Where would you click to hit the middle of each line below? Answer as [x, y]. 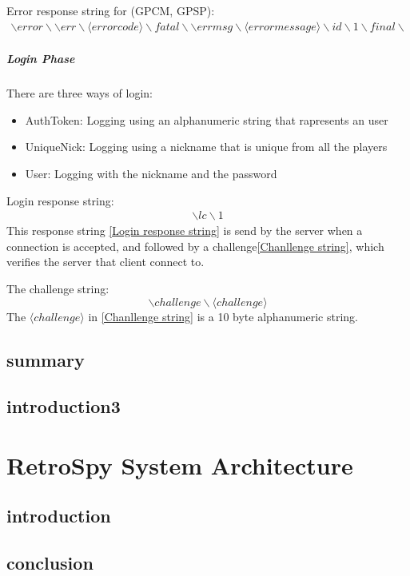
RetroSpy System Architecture [180, 465]
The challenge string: [58, 288]
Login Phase [41, 59]
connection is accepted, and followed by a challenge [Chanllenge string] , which [195, 246]
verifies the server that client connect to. [105, 262]
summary [46, 359]
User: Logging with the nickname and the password [151, 173]
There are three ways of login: [80, 93]
